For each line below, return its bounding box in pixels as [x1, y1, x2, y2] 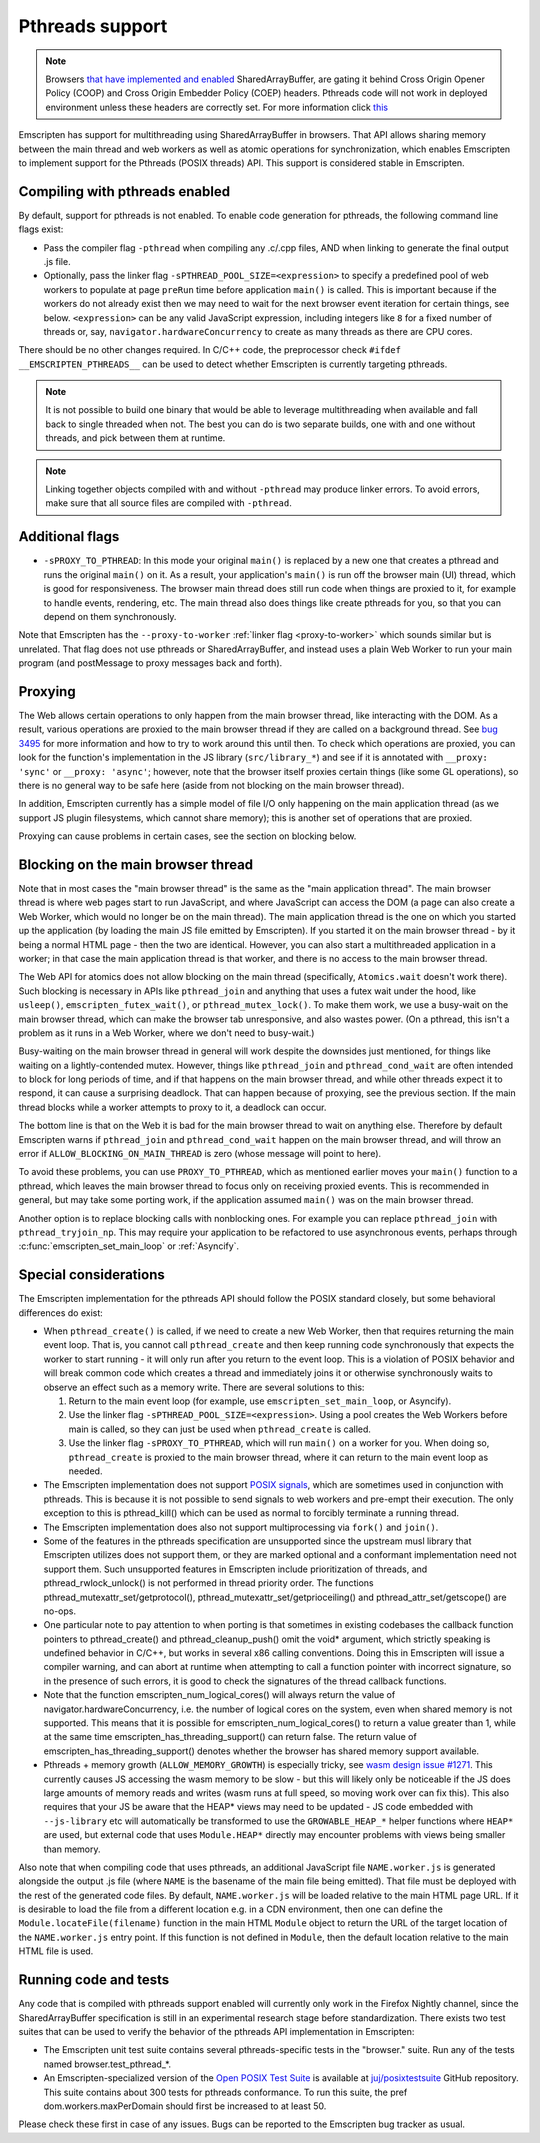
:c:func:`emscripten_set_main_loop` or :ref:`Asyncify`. [18, 1240, 240, 1252]
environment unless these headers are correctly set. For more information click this [45, 101, 389, 113]
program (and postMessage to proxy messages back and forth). [18, 657, 283, 669]
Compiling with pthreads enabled [18, 183, 230, 200]
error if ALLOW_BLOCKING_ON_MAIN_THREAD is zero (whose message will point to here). [18, 1148, 382, 1160]
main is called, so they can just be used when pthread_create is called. [68, 1423, 372, 1435]
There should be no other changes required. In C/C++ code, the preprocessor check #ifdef [18, 344, 402, 356]
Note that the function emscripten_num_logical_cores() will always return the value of [43, 1689, 396, 1701]
